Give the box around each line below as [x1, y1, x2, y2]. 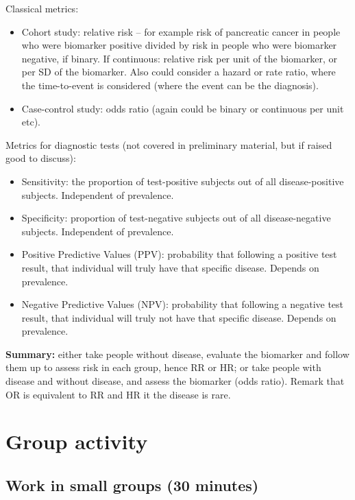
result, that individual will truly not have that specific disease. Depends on [21, 310, 336, 324]
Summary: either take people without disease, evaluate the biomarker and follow [5, 346, 350, 361]
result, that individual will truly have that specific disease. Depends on [21, 260, 319, 274]
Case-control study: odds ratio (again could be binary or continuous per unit [21, 101, 344, 115]
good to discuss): [5, 151, 76, 165]
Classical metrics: [5, 1, 79, 15]
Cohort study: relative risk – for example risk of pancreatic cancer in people [21, 24, 341, 38]
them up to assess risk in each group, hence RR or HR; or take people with [5, 360, 321, 374]
